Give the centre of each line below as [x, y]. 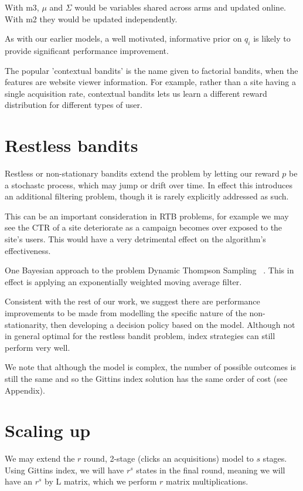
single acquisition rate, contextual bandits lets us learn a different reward [136, 93]
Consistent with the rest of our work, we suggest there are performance [132, 301]
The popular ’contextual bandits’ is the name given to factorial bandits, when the [151, 70]
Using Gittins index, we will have [64, 470]
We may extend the [40, 458]
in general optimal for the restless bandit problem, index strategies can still [140, 336]
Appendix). [25, 390]
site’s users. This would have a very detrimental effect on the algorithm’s [135, 239]
